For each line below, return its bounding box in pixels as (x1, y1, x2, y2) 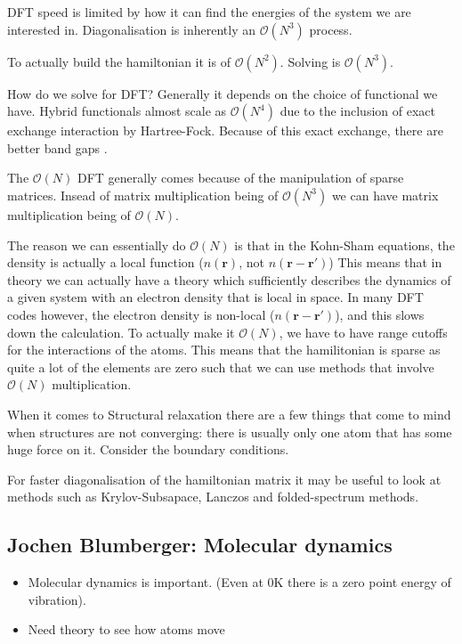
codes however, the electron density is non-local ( (7, 305, 275, 323)
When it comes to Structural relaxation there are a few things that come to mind (7, 404, 451, 423)
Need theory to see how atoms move (28, 620, 225, 639)
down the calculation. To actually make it (7, 322, 235, 341)
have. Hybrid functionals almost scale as (7, 102, 227, 120)
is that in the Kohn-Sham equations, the (234, 235, 455, 254)
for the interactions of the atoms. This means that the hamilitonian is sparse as (7, 340, 441, 359)
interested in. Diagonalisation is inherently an (7, 20, 255, 38)
